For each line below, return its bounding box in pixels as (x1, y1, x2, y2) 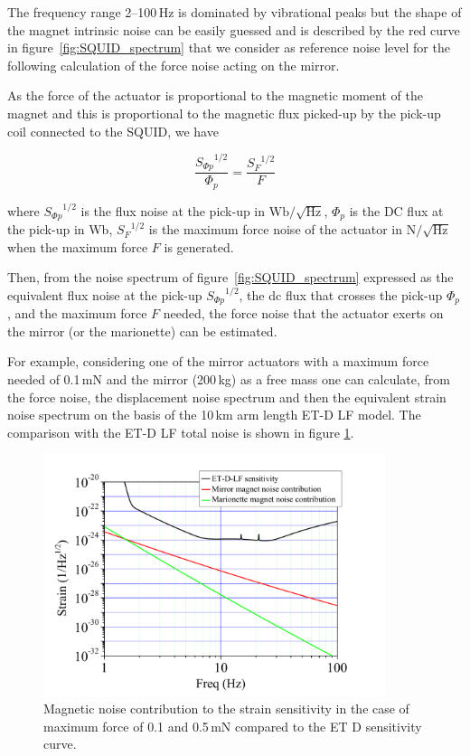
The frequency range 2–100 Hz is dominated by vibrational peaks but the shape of (7, 3, 462, 21)
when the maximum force (7, 237, 148, 256)
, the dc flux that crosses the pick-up (239, 285, 443, 304)
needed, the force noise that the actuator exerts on (163, 304, 444, 323)
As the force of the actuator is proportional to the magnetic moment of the (7, 86, 423, 105)
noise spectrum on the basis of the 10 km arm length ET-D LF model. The (7, 405, 421, 424)
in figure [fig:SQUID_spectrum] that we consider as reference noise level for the (7, 38, 450, 57)
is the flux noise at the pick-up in (80, 201, 266, 220)
